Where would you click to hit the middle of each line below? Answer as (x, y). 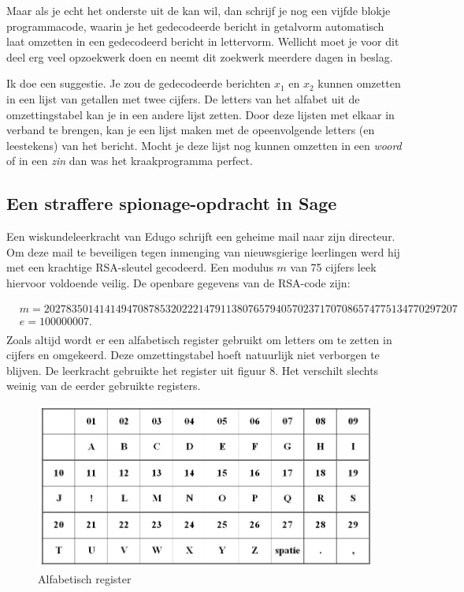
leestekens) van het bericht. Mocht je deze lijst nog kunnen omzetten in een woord (204, 145)
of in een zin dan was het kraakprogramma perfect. (130, 161)
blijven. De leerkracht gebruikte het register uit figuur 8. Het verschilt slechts (193, 370)
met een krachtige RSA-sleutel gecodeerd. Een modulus (140, 267)
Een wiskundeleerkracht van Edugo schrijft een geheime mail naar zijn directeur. (201, 236)
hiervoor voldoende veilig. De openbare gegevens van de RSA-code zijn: (178, 282)
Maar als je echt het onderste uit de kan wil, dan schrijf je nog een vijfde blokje (199, 10)
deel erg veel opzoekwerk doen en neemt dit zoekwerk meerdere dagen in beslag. (200, 56)
